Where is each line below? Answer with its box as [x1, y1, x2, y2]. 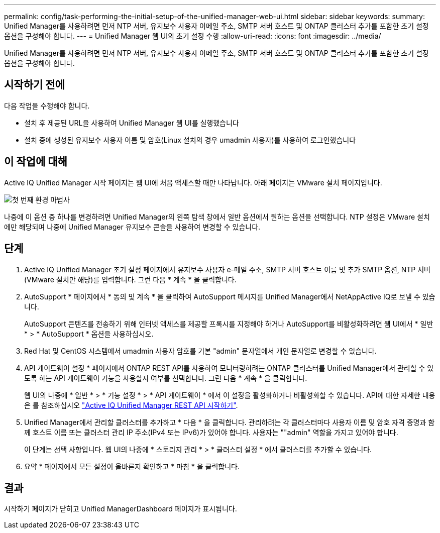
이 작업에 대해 [4, 155, 67, 168]
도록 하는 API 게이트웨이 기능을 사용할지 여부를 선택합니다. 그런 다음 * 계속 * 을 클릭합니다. [24, 373, 307, 382]
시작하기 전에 [4, 78, 65, 91]
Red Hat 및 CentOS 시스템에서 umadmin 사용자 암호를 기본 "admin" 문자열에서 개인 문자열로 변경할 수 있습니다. [24, 346, 377, 355]
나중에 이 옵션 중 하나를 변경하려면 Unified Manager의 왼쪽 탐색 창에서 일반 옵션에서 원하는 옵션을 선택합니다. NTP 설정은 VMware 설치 [4, 212, 430, 221]
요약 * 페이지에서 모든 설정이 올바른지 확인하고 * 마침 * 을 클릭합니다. [24, 462, 240, 471]
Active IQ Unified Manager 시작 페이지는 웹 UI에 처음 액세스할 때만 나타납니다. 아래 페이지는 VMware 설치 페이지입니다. [4, 178, 382, 187]
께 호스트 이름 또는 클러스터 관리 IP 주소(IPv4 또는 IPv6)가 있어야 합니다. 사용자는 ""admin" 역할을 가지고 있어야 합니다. [24, 428, 398, 437]
